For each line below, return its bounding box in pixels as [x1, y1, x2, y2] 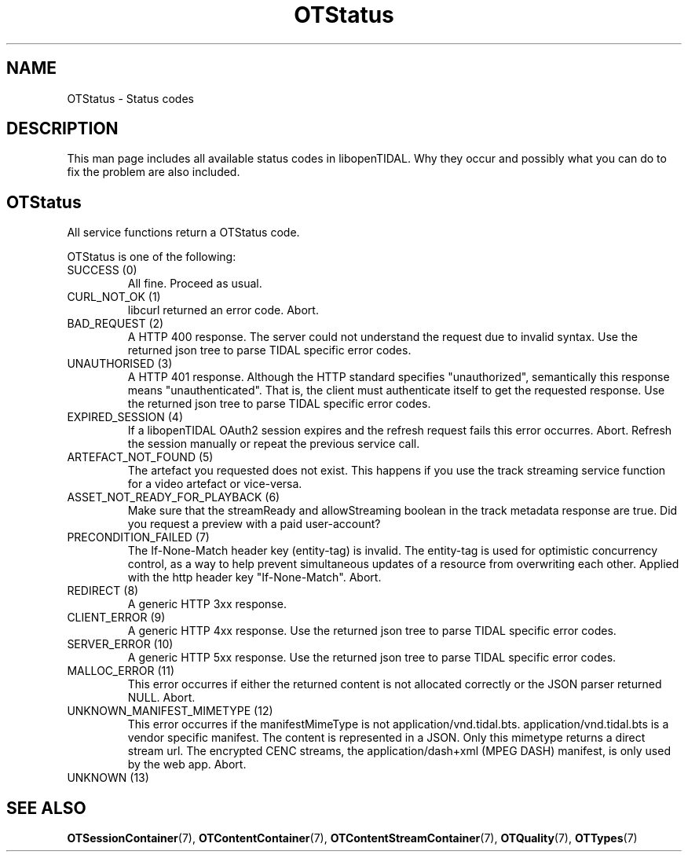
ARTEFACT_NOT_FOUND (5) [67, 450, 214, 464]
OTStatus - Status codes [67, 91, 194, 105]
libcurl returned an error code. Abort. [127, 303, 319, 317]
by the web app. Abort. [127, 757, 247, 772]
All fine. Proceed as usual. [127, 277, 262, 291]
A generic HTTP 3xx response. [127, 597, 287, 611]
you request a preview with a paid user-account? [127, 517, 381, 531]
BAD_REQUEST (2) [67, 317, 164, 331]
